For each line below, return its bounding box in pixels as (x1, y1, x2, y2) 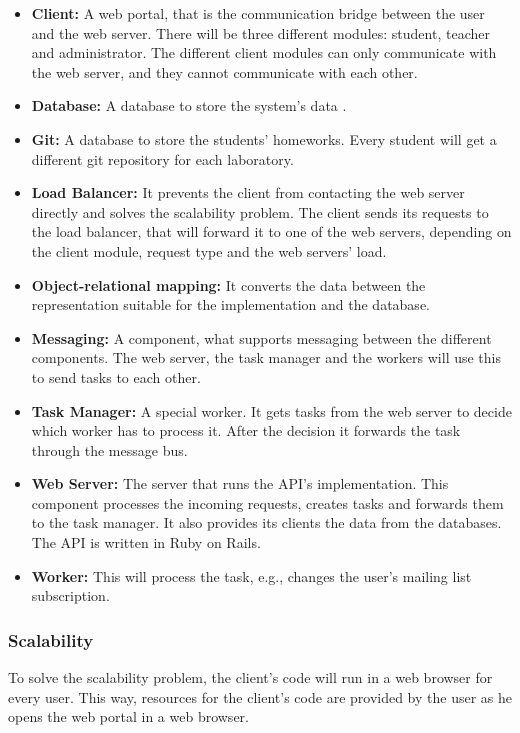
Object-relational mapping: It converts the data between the (31, 274, 426, 295)
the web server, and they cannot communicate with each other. (31, 61, 418, 82)
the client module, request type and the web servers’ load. (31, 240, 387, 261)
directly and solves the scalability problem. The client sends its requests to (31, 201, 489, 222)
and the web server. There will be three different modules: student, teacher (31, 22, 490, 43)
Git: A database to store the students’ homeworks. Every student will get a (31, 128, 497, 149)
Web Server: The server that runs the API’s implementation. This (31, 473, 449, 494)
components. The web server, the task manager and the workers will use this (31, 347, 502, 368)
